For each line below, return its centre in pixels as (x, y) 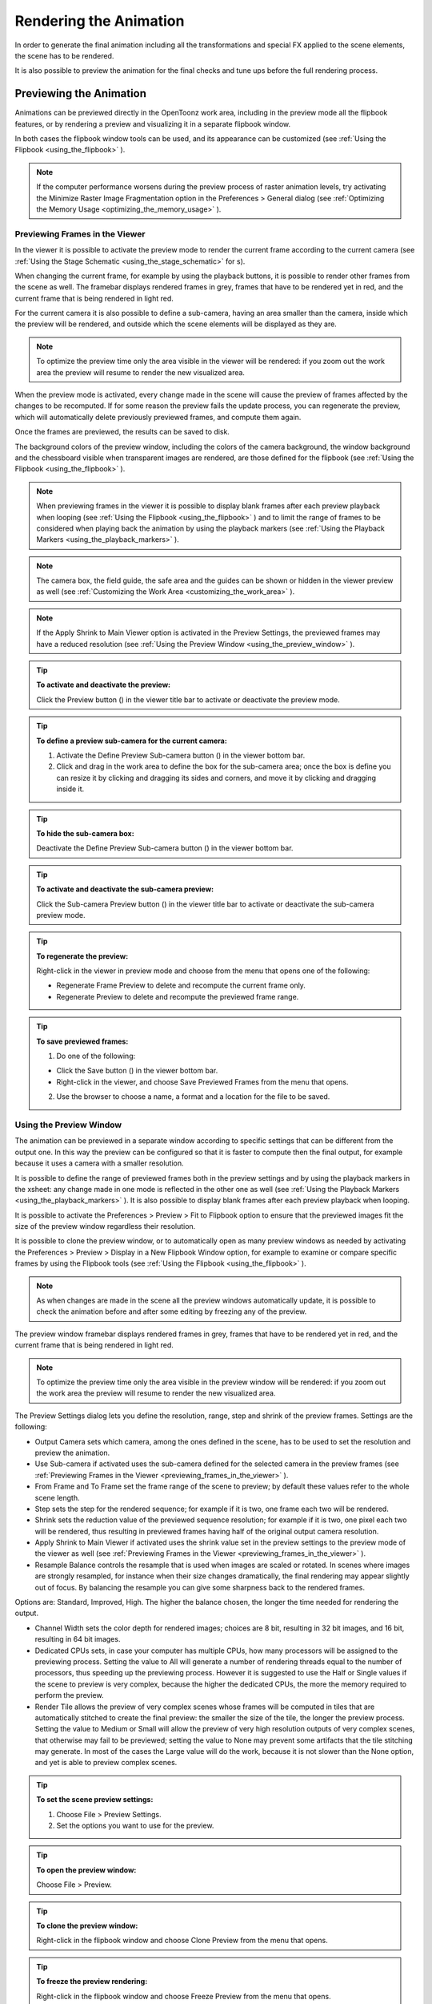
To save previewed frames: (82, 1041)
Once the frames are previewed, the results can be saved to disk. (122, 432)
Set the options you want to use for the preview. (135, 1826)
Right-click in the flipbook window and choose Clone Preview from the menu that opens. (182, 1941)
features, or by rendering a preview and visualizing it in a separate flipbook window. (153, 123)
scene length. (57, 1497)
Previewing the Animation (81, 93)
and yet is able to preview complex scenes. (106, 1763)
